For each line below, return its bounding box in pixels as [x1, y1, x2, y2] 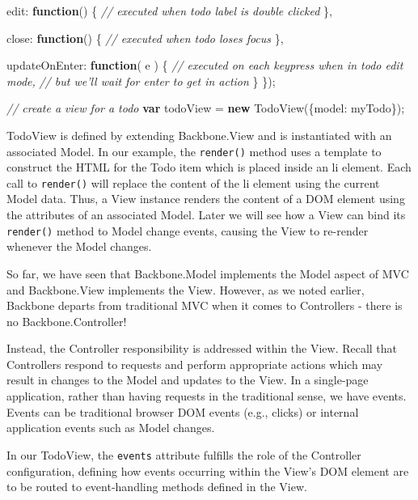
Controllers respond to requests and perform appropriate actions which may [6, 355, 383, 372]
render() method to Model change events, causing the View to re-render [6, 222, 369, 239]
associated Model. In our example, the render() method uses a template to [6, 142, 382, 159]
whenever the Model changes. [6, 238, 152, 255]
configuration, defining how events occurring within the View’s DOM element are [6, 462, 409, 479]
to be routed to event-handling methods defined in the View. [6, 478, 307, 495]
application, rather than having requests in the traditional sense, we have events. [6, 388, 407, 405]
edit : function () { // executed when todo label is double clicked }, [6, 2, 332, 19]
